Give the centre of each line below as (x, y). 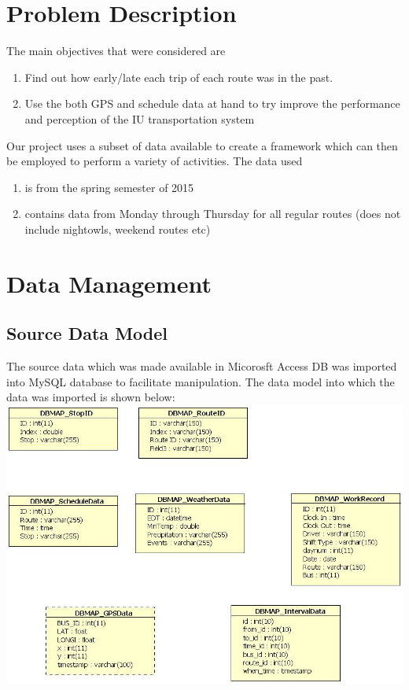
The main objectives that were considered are (116, 51)
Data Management (109, 283)
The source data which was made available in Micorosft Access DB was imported (202, 366)
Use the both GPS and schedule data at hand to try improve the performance (212, 103)
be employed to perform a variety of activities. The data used (155, 161)
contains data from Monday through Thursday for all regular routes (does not (213, 214)
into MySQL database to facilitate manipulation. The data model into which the (201, 381)
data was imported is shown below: (91, 397)
